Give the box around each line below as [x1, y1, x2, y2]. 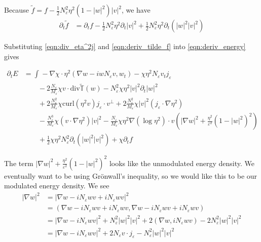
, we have [121, 5, 151, 15]
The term [4, 157, 33, 168]
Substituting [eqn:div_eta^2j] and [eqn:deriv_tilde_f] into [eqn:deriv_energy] [4, 41, 246, 52]
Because [4, 5, 29, 15]
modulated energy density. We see [4, 180, 109, 191]
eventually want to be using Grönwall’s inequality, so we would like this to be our [4, 170, 257, 181]
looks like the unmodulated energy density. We [109, 157, 254, 168]
